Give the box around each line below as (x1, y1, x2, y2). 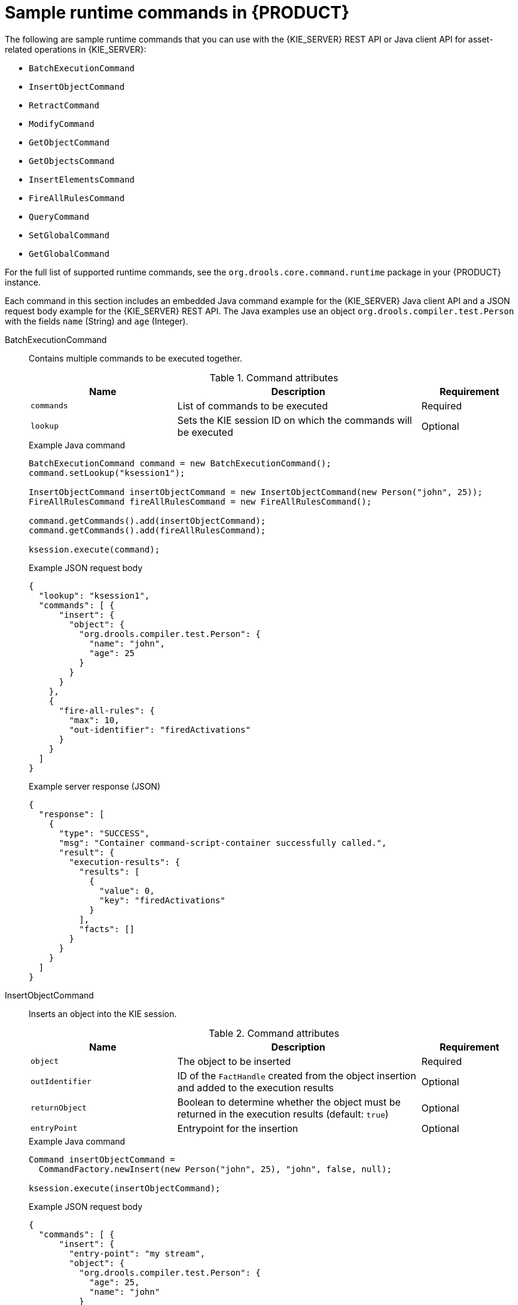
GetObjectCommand (29, 137, 109, 147)
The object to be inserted (177, 1055, 291, 1067)
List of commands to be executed (177, 399, 328, 412)
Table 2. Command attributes (208, 1027, 340, 1039)
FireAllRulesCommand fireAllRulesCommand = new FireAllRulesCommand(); (29, 496, 372, 506)
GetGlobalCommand (29, 248, 109, 259)
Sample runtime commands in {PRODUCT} (5, 2, 350, 23)
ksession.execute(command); (29, 544, 160, 554)
